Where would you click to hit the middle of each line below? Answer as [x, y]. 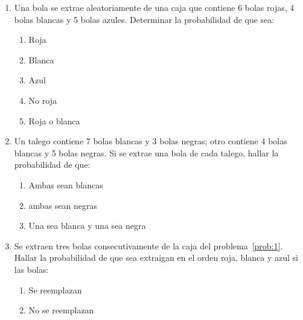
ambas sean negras [63, 205]
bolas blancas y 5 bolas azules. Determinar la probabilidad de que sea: [144, 19]
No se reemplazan [61, 310]
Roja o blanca [54, 120]
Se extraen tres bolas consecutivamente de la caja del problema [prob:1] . [148, 245]
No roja [43, 100]
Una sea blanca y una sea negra [87, 226]
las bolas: [31, 269]
